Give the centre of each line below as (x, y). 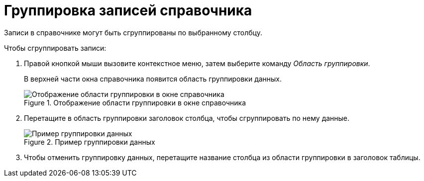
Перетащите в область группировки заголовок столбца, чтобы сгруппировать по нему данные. (187, 118)
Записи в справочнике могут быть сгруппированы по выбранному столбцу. (133, 32)
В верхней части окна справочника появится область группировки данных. (153, 79)
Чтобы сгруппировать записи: (55, 48)
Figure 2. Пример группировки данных (90, 142)
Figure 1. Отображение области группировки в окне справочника (135, 102)
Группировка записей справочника (128, 10)
